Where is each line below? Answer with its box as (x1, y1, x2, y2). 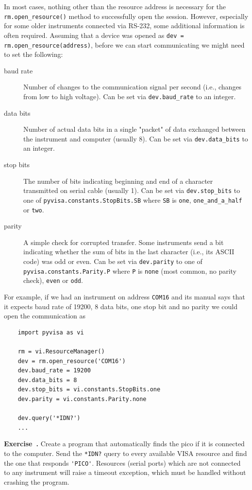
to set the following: (4, 49, 63, 59)
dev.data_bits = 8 (17, 376, 77, 384)
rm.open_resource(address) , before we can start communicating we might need (4, 39, 245, 50)
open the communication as (4, 311, 86, 321)
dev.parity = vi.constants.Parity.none (17, 395, 147, 402)
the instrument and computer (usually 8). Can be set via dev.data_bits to (23, 133, 248, 143)
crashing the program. (4, 476, 69, 487)
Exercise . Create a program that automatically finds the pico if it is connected (4, 438, 245, 449)
